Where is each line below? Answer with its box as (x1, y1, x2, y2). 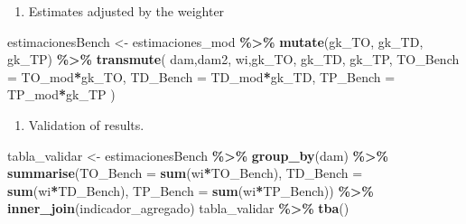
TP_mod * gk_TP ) (7, 85, 116, 104)
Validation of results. (28, 115, 144, 134)
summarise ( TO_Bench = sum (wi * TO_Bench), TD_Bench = (7, 163, 363, 182)
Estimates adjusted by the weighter (28, 2, 225, 20)
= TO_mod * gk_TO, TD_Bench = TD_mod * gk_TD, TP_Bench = (7, 67, 396, 86)
